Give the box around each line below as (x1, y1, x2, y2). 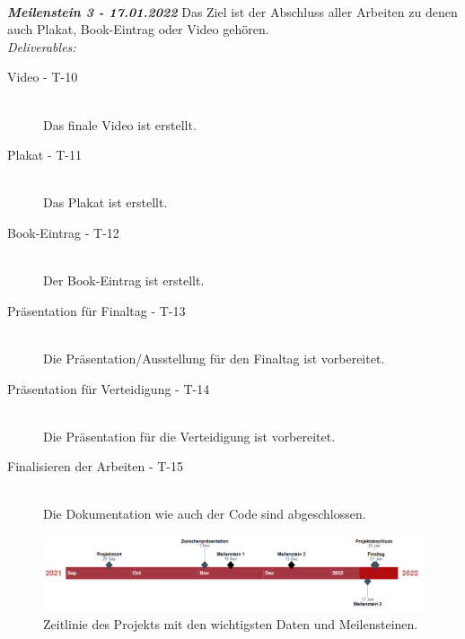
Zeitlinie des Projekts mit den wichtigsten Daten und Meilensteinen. (43, 615, 418, 634)
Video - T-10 (7, 67, 78, 86)
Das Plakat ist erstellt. (43, 193, 168, 212)
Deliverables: (7, 37, 76, 56)
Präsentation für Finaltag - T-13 (7, 301, 186, 319)
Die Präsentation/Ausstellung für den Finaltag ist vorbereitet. (43, 348, 385, 367)
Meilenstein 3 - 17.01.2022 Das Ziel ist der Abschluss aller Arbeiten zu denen (7, 2, 458, 21)
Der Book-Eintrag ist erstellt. (43, 271, 205, 290)
